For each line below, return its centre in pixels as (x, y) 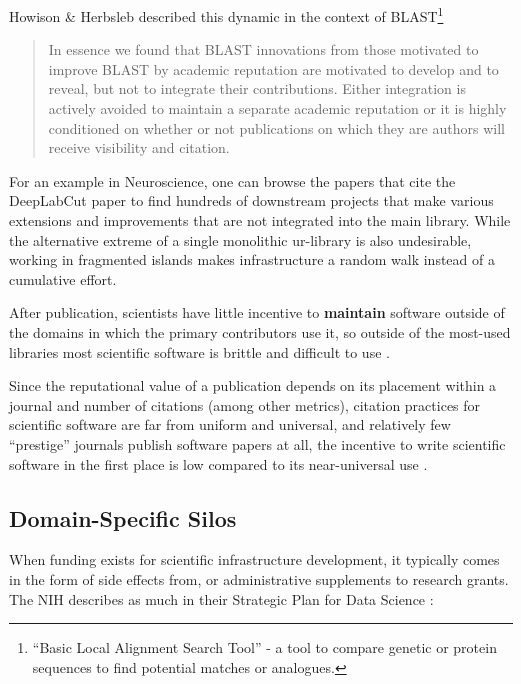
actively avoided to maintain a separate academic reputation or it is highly (277, 108)
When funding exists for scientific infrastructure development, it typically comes (254, 559)
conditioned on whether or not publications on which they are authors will (276, 127)
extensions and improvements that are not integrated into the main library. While (260, 220)
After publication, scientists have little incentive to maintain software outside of (257, 312)
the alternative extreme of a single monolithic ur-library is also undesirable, (240, 239)
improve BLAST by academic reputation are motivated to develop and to (273, 68)
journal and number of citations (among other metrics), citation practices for (245, 404)
